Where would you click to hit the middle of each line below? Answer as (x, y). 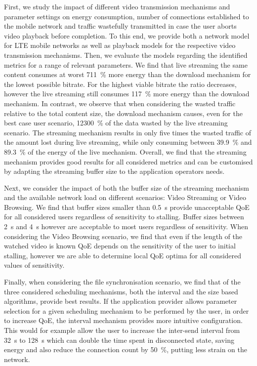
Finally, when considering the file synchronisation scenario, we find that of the (122, 282)
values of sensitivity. (34, 265)
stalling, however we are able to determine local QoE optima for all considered (123, 255)
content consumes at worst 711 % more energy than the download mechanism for (128, 74)
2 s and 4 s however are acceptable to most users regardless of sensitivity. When (126, 226)
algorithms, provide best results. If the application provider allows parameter (121, 301)
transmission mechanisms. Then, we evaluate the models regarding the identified (126, 55)
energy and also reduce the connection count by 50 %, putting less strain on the (126, 349)
